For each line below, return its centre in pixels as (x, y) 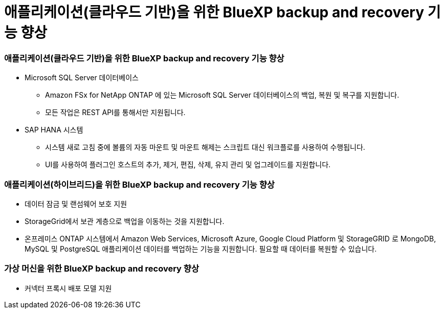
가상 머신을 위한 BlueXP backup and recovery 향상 (102, 269)
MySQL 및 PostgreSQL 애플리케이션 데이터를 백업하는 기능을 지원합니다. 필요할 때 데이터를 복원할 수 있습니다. (201, 249)
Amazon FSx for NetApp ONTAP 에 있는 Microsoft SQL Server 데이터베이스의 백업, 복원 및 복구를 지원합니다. (222, 95)
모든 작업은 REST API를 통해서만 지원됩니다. (115, 113)
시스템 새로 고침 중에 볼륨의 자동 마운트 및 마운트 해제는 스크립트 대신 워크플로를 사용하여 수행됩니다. (205, 147)
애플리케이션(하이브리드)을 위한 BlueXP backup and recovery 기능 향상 (139, 184)
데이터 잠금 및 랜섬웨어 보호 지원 (76, 204)
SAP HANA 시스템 (54, 130)
